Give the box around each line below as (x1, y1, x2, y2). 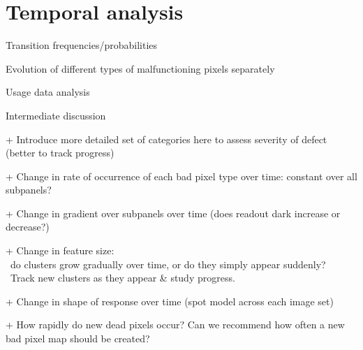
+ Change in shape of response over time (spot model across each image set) (6, 293, 334, 308)
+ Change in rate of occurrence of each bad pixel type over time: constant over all (6, 168, 357, 183)
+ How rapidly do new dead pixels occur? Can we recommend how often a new (6, 317, 345, 332)
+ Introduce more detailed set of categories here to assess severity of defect (6, 131, 327, 146)
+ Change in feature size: (6, 243, 114, 258)
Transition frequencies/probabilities (6, 38, 157, 52)
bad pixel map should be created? (6, 331, 150, 346)
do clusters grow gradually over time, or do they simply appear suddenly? (10, 256, 326, 271)
